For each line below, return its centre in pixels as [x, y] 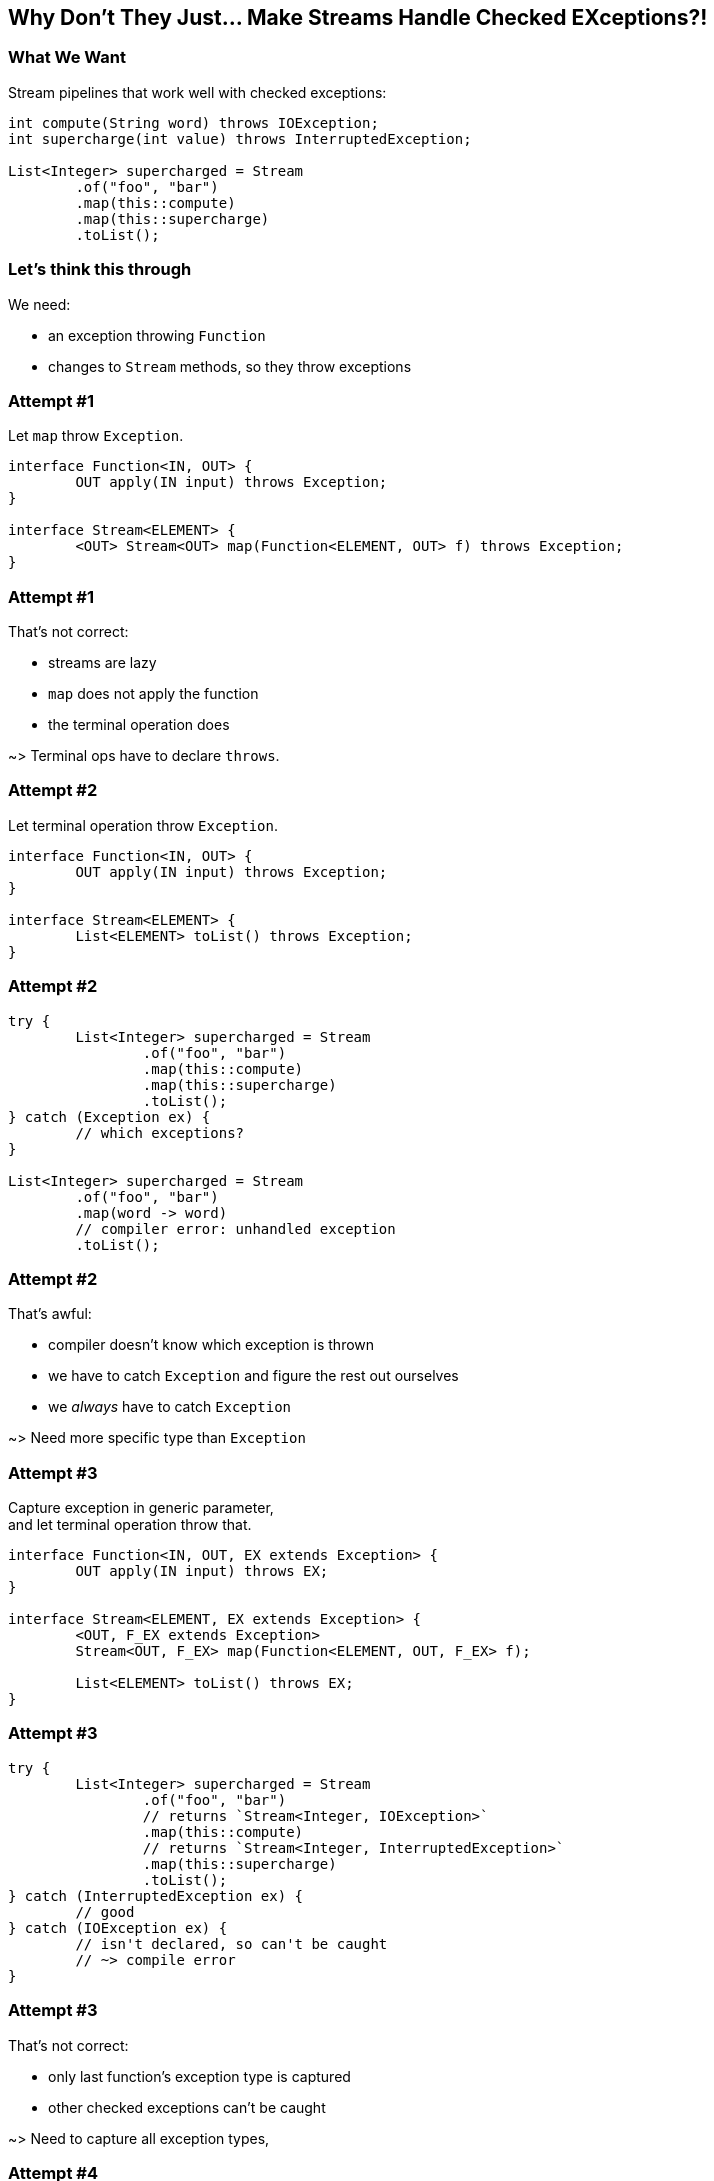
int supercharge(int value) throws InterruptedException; [240, 138]
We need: [39, 304]
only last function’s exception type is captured [199, 2076]
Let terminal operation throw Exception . [143, 825]
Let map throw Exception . [96, 436]
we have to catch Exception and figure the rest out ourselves [253, 1376]
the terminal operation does [139, 725]
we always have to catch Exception [169, 1407]
